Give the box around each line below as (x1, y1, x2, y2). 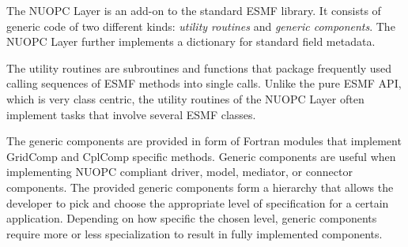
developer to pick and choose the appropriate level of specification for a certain (6, 194, 389, 211)
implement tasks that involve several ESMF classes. (6, 106, 256, 122)
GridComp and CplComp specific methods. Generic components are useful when (6, 148, 396, 164)
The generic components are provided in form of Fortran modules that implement (6, 133, 402, 149)
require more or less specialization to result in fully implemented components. (6, 225, 383, 241)
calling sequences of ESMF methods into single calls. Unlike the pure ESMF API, (6, 75, 402, 92)
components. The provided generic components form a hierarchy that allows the (6, 178, 394, 195)
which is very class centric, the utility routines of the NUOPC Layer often (6, 90, 365, 107)
